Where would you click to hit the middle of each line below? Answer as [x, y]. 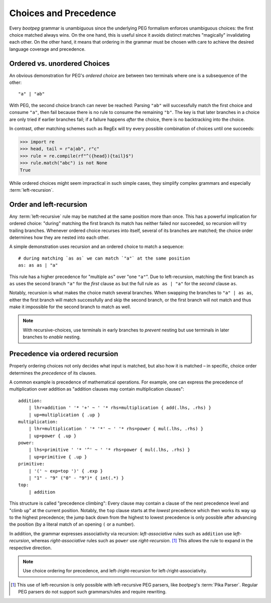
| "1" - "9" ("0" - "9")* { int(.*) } [76, 478]
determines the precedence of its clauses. [53, 373]
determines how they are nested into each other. [59, 237]
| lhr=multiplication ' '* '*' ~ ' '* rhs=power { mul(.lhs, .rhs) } [116, 429]
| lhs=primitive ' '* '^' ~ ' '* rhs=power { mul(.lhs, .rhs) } [109, 450]
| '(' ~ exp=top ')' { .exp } [65, 471]
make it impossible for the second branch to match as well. [70, 307]
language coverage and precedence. [47, 49]
